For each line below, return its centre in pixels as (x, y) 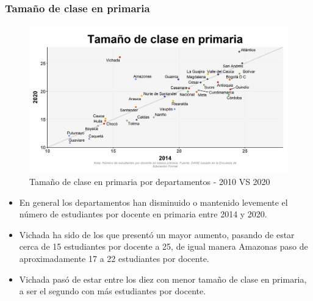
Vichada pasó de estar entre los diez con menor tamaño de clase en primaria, (163, 279)
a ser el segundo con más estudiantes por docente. (113, 291)
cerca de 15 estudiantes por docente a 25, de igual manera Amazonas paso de (164, 246)
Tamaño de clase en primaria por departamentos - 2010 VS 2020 (150, 182)
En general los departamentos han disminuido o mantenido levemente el (153, 202)
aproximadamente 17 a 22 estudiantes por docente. (114, 258)
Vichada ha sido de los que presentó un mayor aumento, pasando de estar (157, 234)
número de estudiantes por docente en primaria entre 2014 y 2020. (143, 214)
